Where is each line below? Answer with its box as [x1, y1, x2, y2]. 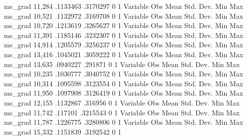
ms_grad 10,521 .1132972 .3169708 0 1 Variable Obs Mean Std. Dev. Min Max [4, 10, 244, 21]
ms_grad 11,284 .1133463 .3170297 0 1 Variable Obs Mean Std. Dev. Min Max [4, 1, 244, 11]
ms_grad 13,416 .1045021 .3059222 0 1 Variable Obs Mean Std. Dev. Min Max [4, 49, 244, 59]
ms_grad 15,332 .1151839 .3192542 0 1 [4, 126, 121, 137]
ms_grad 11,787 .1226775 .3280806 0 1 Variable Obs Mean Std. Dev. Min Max [4, 117, 244, 127]
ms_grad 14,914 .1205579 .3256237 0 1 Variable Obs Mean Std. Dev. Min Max [4, 39, 244, 50]
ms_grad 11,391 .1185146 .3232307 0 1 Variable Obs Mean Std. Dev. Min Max [4, 30, 244, 40]
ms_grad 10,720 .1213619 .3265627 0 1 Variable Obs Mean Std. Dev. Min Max [4, 20, 244, 31]
